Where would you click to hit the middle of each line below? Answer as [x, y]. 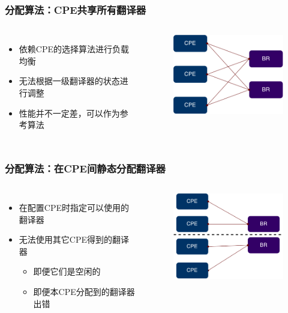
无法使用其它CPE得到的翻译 [74, 239]
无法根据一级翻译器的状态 [69, 81]
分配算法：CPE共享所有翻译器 [76, 9]
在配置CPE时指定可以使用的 [74, 207]
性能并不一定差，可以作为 [69, 113]
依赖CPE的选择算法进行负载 [74, 49]
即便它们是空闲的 [67, 271]
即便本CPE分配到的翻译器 [84, 291]
